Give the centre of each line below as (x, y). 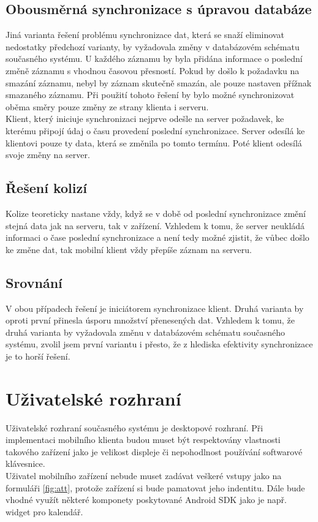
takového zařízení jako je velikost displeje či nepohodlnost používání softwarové (154, 451)
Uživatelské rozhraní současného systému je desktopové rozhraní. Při (134, 427)
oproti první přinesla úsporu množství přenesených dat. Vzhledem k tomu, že (150, 320)
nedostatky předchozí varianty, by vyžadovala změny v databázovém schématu (153, 46)
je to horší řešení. (38, 356)
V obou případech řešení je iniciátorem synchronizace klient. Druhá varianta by (155, 308)
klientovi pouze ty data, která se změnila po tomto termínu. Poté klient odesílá (154, 142)
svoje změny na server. (48, 155)
